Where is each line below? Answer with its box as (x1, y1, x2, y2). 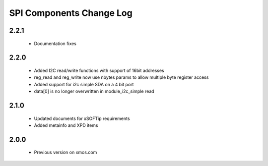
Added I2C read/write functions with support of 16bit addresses (34, 67, 165, 73)
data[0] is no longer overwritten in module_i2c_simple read (34, 88, 154, 94)
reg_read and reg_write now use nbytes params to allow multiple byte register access (34, 74, 209, 80)
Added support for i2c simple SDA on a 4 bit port (34, 81, 134, 87)
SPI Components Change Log (9, 7, 133, 18)
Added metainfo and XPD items (34, 122, 99, 128)
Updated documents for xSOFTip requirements (34, 115, 130, 121)
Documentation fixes (34, 40, 77, 47)
